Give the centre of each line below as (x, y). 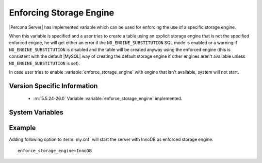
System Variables (36, 112)
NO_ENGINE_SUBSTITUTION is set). (44, 63)
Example (22, 128)
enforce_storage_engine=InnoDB (55, 151)
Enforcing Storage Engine (62, 13)
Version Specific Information (53, 86)
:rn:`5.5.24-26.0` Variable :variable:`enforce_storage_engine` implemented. (108, 98)
